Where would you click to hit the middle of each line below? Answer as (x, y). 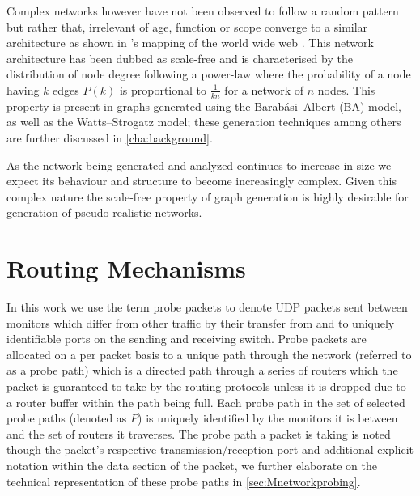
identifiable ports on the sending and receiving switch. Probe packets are (187, 339)
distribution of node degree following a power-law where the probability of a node (209, 74)
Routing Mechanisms (126, 268)
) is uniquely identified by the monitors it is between (268, 418)
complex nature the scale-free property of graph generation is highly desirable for (208, 196)
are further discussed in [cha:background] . (110, 137)
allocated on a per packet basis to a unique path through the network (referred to (209, 354)
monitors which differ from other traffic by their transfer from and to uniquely (201, 322)
